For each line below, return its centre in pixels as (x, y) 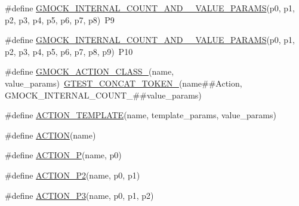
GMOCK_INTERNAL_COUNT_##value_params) (103, 95)
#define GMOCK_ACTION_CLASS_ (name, (90, 71)
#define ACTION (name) (50, 135)
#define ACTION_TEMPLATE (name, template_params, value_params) (141, 115)
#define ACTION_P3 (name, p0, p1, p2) (79, 195)
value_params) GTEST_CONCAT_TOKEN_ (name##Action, (124, 83)
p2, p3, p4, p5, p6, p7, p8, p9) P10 (69, 51)
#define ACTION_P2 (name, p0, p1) (73, 175)
